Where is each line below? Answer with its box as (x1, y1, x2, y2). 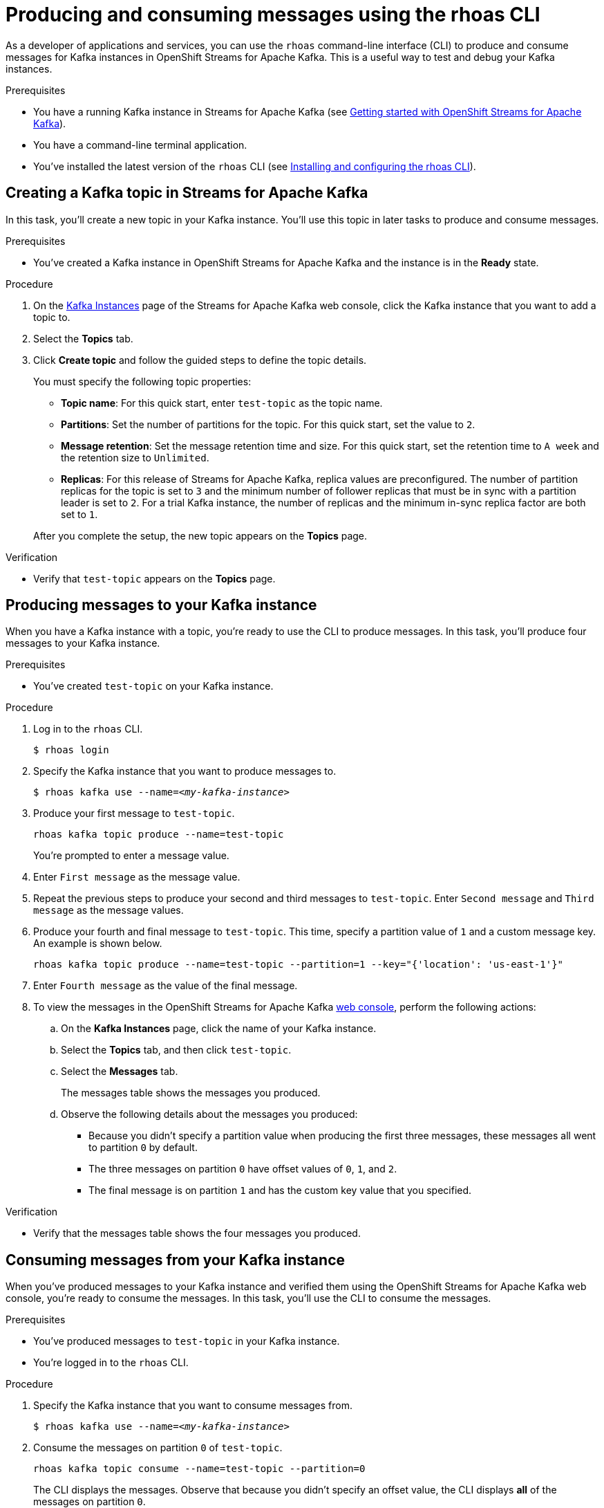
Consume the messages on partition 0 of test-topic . (33, 1442, 283, 1454)
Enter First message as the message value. (33, 871, 240, 883)
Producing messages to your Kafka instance (6, 596, 317, 614)
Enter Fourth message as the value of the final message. (33, 980, 298, 992)
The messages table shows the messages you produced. (61, 1087, 321, 1099)
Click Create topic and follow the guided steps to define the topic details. (33, 353, 367, 366)
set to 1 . (61, 508, 98, 520)
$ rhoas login (33, 744, 109, 756)
